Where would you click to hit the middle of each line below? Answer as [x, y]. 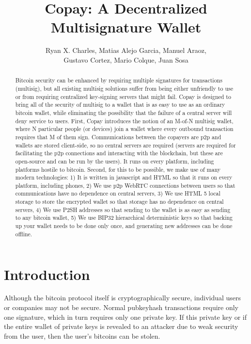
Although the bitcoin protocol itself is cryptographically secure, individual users [123, 298]
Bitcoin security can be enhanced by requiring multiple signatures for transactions [119, 80]
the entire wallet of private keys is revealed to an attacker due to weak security [121, 326]
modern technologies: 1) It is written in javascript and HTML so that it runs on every [124, 177]
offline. [24, 234]
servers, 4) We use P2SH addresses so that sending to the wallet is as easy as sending [123, 209]
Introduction [47, 274]
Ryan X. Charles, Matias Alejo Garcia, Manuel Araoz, [126, 50]
